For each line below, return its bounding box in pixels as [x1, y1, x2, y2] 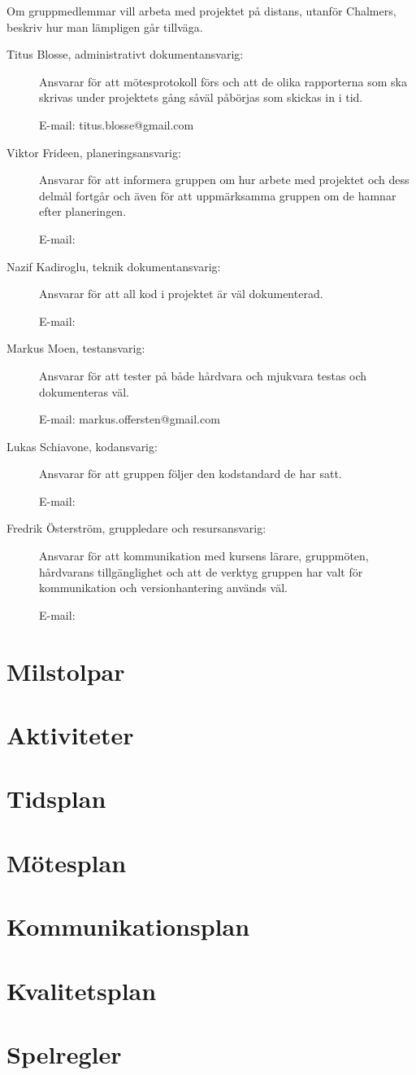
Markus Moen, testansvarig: [6, 340, 145, 357]
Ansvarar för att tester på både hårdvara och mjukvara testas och [39, 366, 367, 384]
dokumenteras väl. [39, 383, 129, 400]
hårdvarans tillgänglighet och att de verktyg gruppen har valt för [39, 563, 363, 580]
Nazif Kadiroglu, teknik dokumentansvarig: [6, 257, 221, 274]
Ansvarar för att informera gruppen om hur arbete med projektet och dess [39, 171, 409, 188]
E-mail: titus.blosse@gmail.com [39, 116, 194, 133]
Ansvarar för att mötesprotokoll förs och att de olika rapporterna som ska [39, 72, 407, 90]
